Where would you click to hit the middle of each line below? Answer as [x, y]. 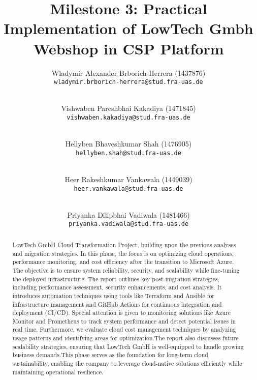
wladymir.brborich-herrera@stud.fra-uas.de [128, 82]
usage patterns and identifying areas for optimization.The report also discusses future [125, 338]
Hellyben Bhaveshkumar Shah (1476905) [128, 144]
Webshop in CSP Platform [128, 48]
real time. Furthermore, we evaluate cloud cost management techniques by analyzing [124, 329]
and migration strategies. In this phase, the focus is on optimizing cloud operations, [123, 253]
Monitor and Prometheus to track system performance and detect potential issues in [124, 321]
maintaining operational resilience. [58, 372]
